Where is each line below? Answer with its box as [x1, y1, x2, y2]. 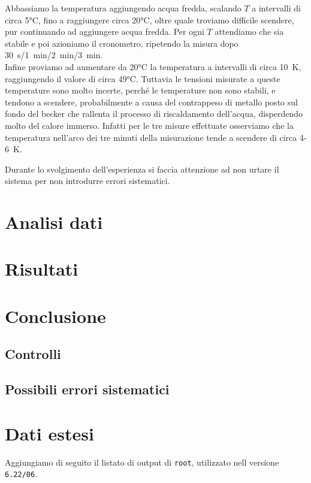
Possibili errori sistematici [5, 380, 170, 399]
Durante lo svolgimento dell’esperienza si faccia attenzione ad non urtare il [5, 162, 279, 175]
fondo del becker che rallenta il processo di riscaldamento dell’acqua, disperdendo [5, 107, 303, 120]
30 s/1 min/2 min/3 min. [5, 49, 103, 61]
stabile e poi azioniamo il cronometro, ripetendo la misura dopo [5, 37, 238, 49]
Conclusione [5, 303, 106, 328]
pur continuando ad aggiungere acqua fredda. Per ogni [5, 25, 204, 38]
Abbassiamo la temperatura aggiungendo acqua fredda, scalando [5, 2, 241, 14]
